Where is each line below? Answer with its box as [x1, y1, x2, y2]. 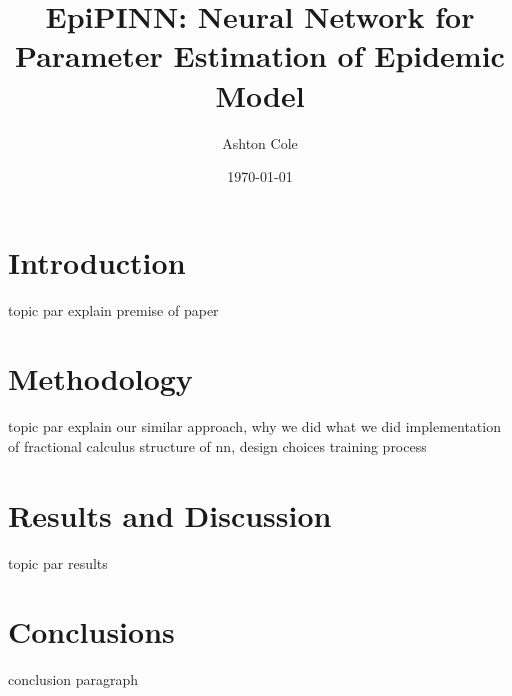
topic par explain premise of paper [8, 299, 219, 320]
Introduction [8, 241, 186, 282]
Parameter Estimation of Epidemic [15, 35, 505, 76]
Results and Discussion [8, 494, 332, 535]
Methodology [8, 358, 193, 399]
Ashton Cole [222, 132, 298, 153]
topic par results [8, 552, 108, 573]
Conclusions [8, 611, 175, 652]
